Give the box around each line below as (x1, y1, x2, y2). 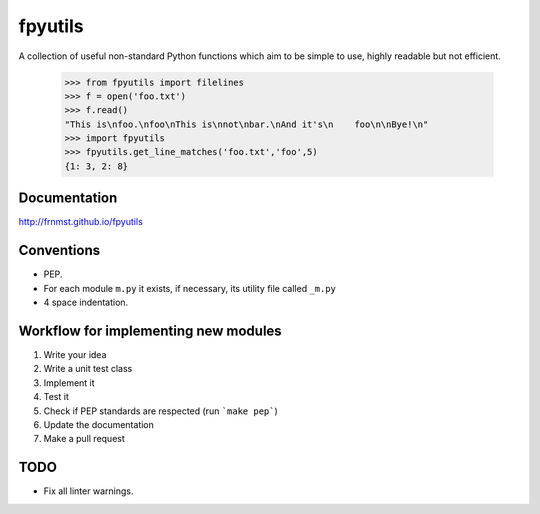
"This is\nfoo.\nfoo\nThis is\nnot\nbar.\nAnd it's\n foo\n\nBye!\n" (64, 118, 429, 130)
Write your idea (43, 348, 107, 360)
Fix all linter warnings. (43, 485, 134, 497)
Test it (43, 391, 69, 403)
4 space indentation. (43, 296, 129, 309)
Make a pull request (43, 433, 125, 445)
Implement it (43, 376, 95, 389)
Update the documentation (43, 418, 155, 430)
